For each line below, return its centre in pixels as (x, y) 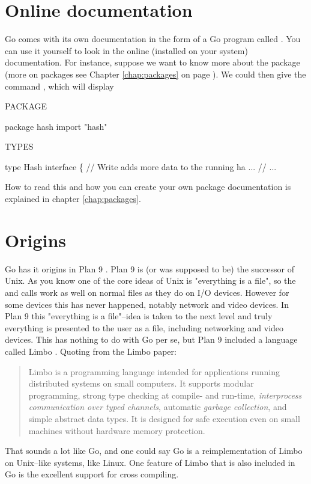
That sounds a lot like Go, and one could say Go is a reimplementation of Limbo (154, 451)
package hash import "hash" (56, 126)
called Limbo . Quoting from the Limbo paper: (91, 351)
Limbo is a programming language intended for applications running (154, 371)
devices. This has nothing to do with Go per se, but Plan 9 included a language (151, 339)
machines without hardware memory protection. (117, 430)
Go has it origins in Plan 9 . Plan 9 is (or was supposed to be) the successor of (149, 268)
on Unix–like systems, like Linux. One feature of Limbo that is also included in (150, 462)
